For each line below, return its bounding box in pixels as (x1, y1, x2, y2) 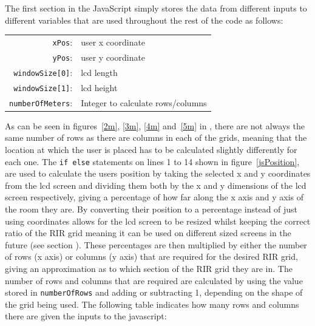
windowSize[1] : (13, 81, 73, 93)
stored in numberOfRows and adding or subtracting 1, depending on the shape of (5, 286, 303, 299)
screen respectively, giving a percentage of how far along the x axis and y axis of (5, 191, 303, 203)
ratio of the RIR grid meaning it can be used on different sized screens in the (5, 226, 291, 239)
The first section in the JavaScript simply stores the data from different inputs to (5, 2, 307, 14)
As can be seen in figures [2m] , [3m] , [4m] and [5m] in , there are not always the (5, 119, 305, 132)
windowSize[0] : (13, 66, 73, 78)
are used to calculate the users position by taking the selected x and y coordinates (5, 167, 311, 180)
